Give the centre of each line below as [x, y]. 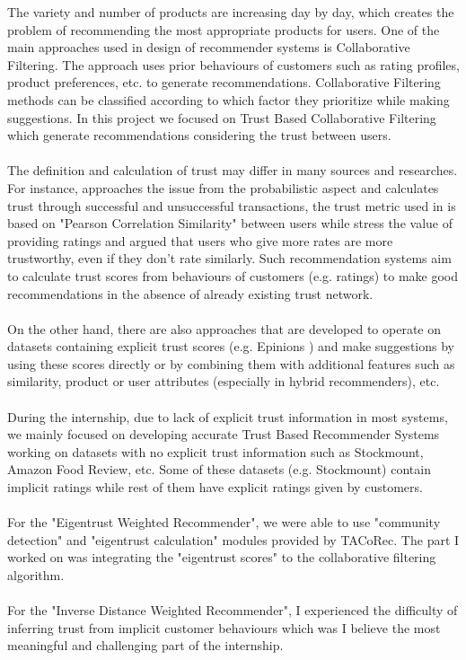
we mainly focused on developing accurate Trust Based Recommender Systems [224, 434]
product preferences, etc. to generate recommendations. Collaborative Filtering [224, 82]
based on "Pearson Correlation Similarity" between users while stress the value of [230, 223]
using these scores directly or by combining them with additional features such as [231, 363]
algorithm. [36, 575]
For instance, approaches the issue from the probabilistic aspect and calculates [223, 187]
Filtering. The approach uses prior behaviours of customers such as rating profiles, [233, 64]
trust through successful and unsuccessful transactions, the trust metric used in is [232, 205]
